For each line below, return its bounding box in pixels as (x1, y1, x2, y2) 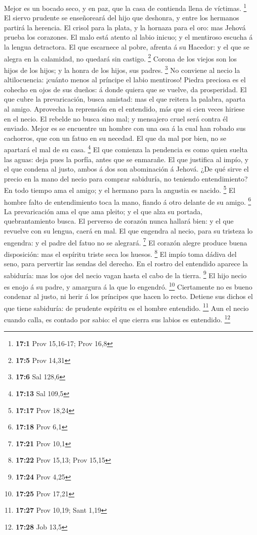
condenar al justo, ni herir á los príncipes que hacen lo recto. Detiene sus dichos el (4, 291, 253, 301)
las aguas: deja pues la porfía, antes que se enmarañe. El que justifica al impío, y (4, 154, 249, 164)
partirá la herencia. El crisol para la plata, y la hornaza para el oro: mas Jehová (4, 22, 246, 32)
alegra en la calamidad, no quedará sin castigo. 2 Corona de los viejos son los (4, 52, 237, 63)
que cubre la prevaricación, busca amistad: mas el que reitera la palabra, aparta (4, 94, 246, 104)
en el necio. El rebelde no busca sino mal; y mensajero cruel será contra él (4, 113, 228, 123)
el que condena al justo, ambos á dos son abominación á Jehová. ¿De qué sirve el (4, 164, 249, 174)
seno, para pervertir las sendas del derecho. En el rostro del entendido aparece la (4, 258, 248, 269)
